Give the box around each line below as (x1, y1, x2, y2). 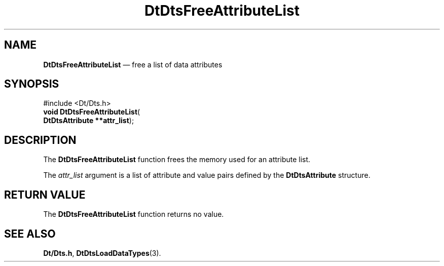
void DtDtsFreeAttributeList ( (43, 107, 140, 117)
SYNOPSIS (4, 78, 59, 91)
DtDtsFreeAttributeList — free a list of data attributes (43, 60, 223, 69)
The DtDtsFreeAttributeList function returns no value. (43, 210, 224, 219)
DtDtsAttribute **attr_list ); (43, 116, 134, 125)
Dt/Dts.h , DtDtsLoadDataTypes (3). (43, 248, 161, 257)
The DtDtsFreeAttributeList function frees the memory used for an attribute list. (43, 155, 311, 164)
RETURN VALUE (4, 188, 86, 201)
